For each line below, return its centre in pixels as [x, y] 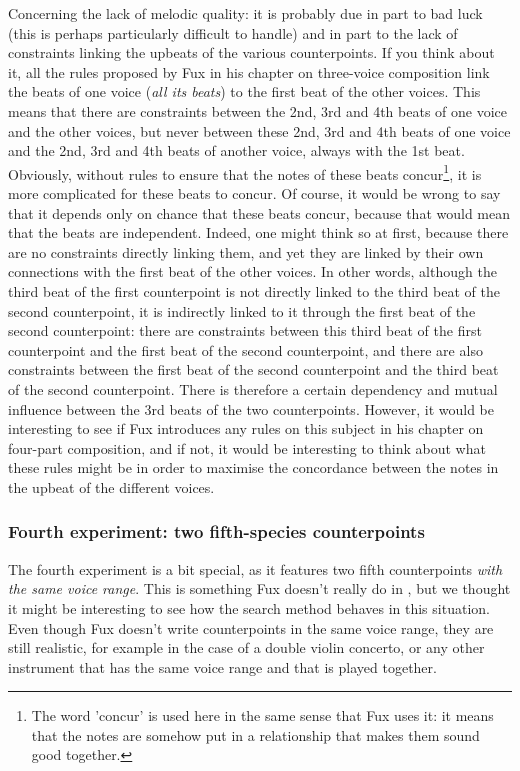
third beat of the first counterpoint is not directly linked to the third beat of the [254, 290]
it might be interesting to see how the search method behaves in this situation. [249, 607]
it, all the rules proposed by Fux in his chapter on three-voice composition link [249, 71]
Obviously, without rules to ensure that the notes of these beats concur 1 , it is [245, 172]
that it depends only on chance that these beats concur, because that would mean [259, 212]
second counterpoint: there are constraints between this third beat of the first [245, 330]
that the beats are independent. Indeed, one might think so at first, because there [258, 232]
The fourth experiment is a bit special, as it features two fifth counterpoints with [255, 568]
